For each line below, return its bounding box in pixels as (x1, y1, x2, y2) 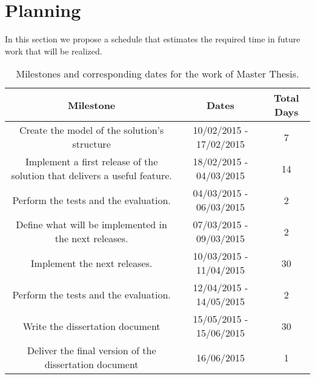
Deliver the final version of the (27, 343, 156, 358)
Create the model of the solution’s (19, 123, 164, 137)
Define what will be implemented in (16, 217, 167, 232)
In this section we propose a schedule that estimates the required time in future (5, 33, 300, 45)
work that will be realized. (5, 44, 102, 57)
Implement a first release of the (25, 154, 158, 169)
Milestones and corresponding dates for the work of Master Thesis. (16, 67, 299, 81)
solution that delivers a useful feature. (11, 168, 172, 183)
